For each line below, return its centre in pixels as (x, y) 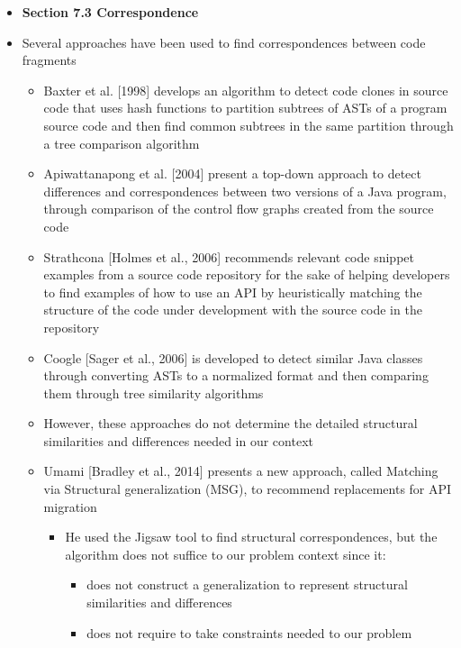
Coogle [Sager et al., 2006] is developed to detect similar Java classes (233, 357)
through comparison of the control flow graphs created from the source (239, 209)
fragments (49, 60)
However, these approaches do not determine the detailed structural (230, 423)
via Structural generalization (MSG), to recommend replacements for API (248, 489)
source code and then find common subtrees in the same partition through (249, 125)
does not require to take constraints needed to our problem (249, 632)
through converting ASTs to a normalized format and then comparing (236, 375)
